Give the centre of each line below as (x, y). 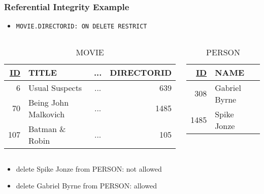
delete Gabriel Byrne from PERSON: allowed (86, 186)
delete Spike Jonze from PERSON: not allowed (89, 168)
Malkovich (47, 114)
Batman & (47, 128)
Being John (49, 102)
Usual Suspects (55, 87)
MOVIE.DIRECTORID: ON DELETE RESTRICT (81, 27)
